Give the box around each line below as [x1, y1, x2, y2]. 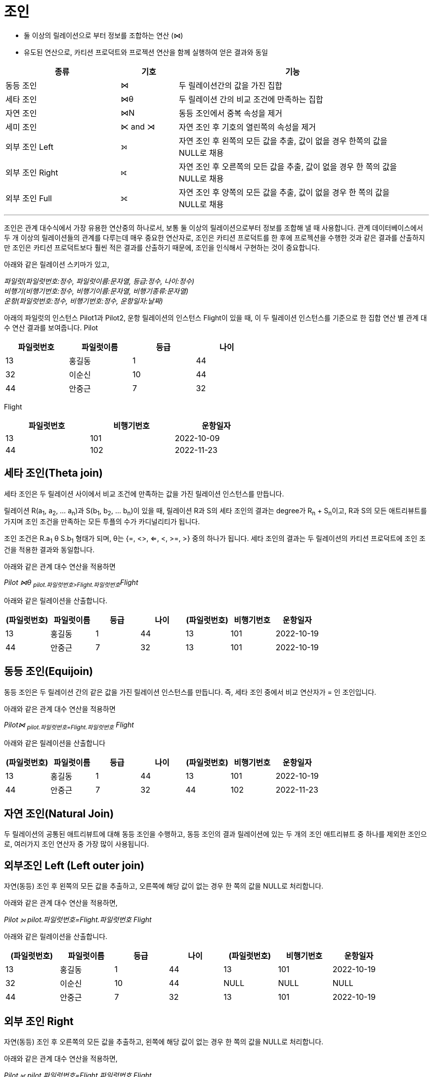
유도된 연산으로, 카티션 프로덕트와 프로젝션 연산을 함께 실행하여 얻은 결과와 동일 [24, 47, 268, 56]
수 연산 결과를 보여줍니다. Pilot [4, 323, 98, 332]
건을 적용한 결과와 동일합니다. [4, 545, 95, 554]
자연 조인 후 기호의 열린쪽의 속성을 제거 [178, 122, 316, 132]
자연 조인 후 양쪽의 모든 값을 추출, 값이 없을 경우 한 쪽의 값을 [178, 187, 390, 197]
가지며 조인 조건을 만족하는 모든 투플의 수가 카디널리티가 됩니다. [4, 517, 200, 526]
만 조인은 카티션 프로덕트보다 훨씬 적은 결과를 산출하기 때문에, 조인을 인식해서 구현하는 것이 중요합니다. [4, 243, 320, 252]
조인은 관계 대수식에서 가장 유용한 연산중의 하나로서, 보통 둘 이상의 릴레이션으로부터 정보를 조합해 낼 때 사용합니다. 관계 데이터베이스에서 [4, 223, 423, 232]
